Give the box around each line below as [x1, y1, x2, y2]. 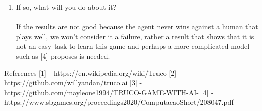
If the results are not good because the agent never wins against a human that [16, 21, 258, 32]
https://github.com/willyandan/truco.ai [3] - [4, 77, 142, 88]
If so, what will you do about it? [16, 2, 117, 12]
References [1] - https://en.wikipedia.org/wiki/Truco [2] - [4, 67, 181, 78]
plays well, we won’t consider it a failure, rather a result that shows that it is [16, 31, 254, 41]
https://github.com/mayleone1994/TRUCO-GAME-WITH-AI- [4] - [4, 87, 214, 97]
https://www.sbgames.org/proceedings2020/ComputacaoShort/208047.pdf [4, 97, 234, 107]
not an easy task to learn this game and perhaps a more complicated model [16, 41, 250, 51]
